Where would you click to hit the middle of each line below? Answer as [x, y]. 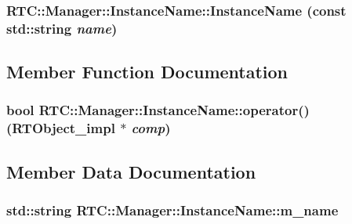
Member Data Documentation [131, 171]
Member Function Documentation [147, 72]
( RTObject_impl [61, 128]
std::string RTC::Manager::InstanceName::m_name [172, 210]
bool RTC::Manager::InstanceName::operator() [158, 110]
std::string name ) [62, 28]
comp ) [151, 128]
